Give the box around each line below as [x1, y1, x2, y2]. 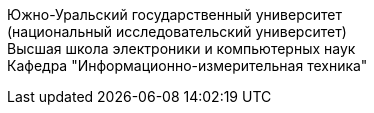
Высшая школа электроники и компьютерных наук [7, 40, 356, 57]
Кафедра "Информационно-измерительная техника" [7, 57, 368, 74]
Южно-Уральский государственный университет [7, 6, 343, 23]
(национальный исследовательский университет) [7, 23, 347, 40]
